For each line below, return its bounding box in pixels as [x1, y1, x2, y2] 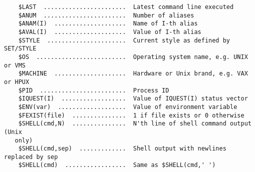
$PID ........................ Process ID [18, 86, 169, 94]
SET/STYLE [4, 45, 37, 52]
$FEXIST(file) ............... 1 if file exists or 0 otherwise [18, 111, 244, 119]
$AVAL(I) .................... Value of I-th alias [18, 28, 201, 35]
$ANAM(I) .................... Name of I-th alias [18, 20, 198, 27]
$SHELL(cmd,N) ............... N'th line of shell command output [18, 120, 251, 127]
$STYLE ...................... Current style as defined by [18, 36, 230, 44]
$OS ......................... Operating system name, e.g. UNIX [18, 53, 248, 60]
